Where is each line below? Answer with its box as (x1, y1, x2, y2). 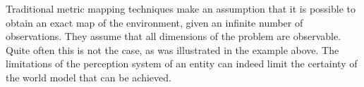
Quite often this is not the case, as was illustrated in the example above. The (6, 42, 339, 57)
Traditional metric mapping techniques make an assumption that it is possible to (6, 1, 356, 15)
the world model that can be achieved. (6, 69, 171, 84)
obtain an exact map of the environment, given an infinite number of (6, 15, 303, 29)
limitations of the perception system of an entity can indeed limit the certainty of (6, 56, 358, 71)
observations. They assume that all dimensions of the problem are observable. (6, 29, 341, 43)
